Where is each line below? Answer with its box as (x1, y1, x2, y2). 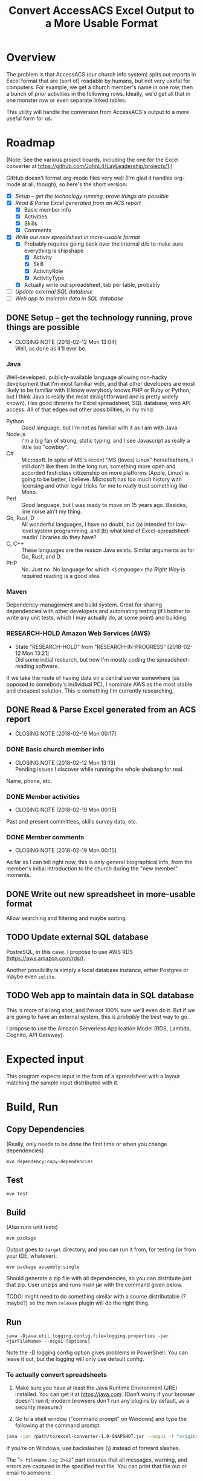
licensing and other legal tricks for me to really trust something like (21, 482, 187, 489)
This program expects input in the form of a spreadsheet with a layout (6, 1072, 180, 1080)
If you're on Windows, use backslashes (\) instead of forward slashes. (6, 1445, 181, 1452)
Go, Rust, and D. (21, 552, 62, 560)
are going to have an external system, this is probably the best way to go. (6, 1013, 189, 1020)
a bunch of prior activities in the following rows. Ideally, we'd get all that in (6, 90, 191, 97)
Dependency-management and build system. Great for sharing (6, 601, 162, 608)
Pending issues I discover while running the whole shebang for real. (14, 765, 184, 773)
